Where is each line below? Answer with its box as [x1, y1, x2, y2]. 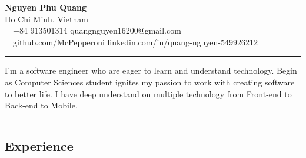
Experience [5, 137, 74, 155]
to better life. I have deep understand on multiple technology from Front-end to [5, 87, 292, 100]
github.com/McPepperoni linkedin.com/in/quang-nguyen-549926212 [12, 35, 258, 48]
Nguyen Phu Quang [5, 1, 87, 13]
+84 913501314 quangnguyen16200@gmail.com [12, 24, 181, 37]
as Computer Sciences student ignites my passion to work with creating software [5, 75, 295, 88]
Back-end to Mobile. [5, 99, 78, 111]
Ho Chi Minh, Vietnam [5, 12, 88, 25]
